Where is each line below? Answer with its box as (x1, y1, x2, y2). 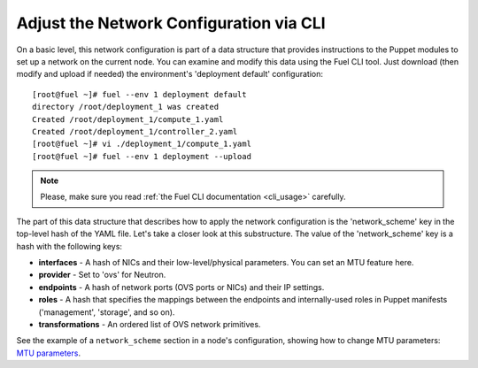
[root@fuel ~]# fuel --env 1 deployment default (32, 89, 247, 99)
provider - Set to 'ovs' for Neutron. (38, 270, 166, 280)
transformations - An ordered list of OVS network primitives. (38, 318, 261, 329)
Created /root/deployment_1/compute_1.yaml (32, 114, 224, 124)
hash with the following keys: (16, 241, 123, 251)
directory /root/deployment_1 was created (32, 102, 220, 112)
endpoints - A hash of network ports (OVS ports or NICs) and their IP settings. (38, 281, 325, 292)
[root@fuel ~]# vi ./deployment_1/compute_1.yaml (32, 139, 252, 149)
